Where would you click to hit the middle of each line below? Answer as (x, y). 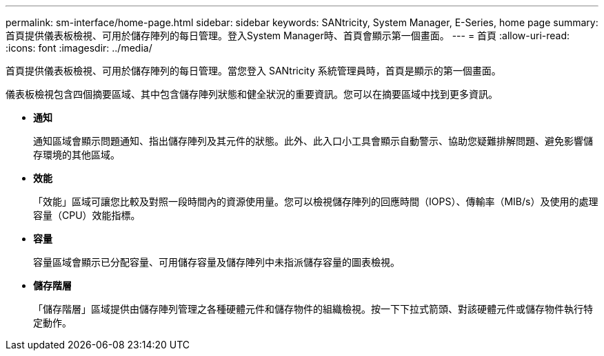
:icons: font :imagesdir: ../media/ (79, 48)
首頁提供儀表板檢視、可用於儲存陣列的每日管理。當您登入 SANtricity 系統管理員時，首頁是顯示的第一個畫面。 (253, 71)
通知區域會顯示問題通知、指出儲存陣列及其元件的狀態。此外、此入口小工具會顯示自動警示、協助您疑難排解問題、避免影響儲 (313, 141)
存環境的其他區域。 (77, 155)
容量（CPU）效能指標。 (87, 215)
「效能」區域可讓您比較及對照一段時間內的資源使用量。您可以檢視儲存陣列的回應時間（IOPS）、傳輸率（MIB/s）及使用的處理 (316, 201)
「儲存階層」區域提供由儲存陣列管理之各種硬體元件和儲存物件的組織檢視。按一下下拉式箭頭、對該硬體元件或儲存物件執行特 (313, 309)
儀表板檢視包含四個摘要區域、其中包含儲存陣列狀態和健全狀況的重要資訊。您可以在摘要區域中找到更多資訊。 (252, 94)
